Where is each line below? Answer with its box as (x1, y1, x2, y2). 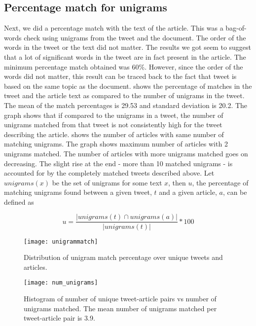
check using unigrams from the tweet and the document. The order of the (24, 32, 246, 42)
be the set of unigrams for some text (52, 177, 162, 187)
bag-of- (225, 23, 247, 33)
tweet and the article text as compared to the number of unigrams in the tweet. (4, 90, 245, 101)
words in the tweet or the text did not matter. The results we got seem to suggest (4, 42, 252, 52)
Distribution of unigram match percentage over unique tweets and (24, 252, 223, 262)
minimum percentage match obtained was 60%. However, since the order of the (4, 61, 243, 72)
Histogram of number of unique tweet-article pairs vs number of (24, 293, 217, 304)
